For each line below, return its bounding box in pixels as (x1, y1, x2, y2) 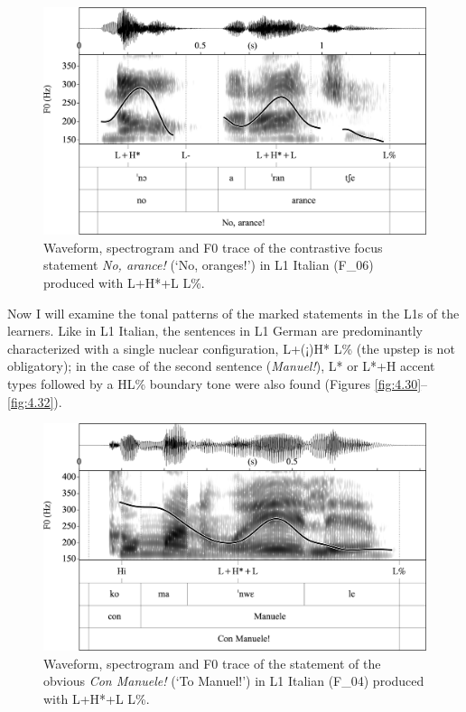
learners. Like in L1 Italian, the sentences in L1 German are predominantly (7, 321, 423, 340)
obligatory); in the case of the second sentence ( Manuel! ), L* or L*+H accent (7, 356, 435, 375)
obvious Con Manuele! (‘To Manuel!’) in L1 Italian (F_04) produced (43, 671, 424, 690)
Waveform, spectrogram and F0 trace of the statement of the (43, 653, 381, 672)
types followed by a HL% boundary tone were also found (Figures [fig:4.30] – (7, 374, 428, 393)
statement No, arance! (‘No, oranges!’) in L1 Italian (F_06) (43, 255, 374, 274)
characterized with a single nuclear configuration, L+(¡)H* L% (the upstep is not (7, 338, 455, 357)
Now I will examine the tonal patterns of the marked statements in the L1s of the (7, 303, 460, 322)
